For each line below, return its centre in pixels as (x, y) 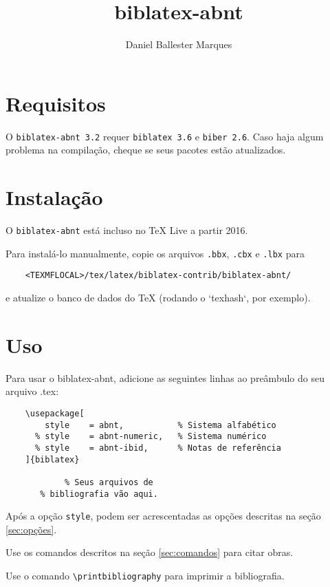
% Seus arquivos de (109, 482)
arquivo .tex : (32, 391)
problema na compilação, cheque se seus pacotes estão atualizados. (146, 150)
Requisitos (56, 103)
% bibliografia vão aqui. (99, 494)
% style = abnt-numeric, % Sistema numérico (151, 437)
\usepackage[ (55, 413)
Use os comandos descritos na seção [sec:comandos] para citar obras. (150, 552)
